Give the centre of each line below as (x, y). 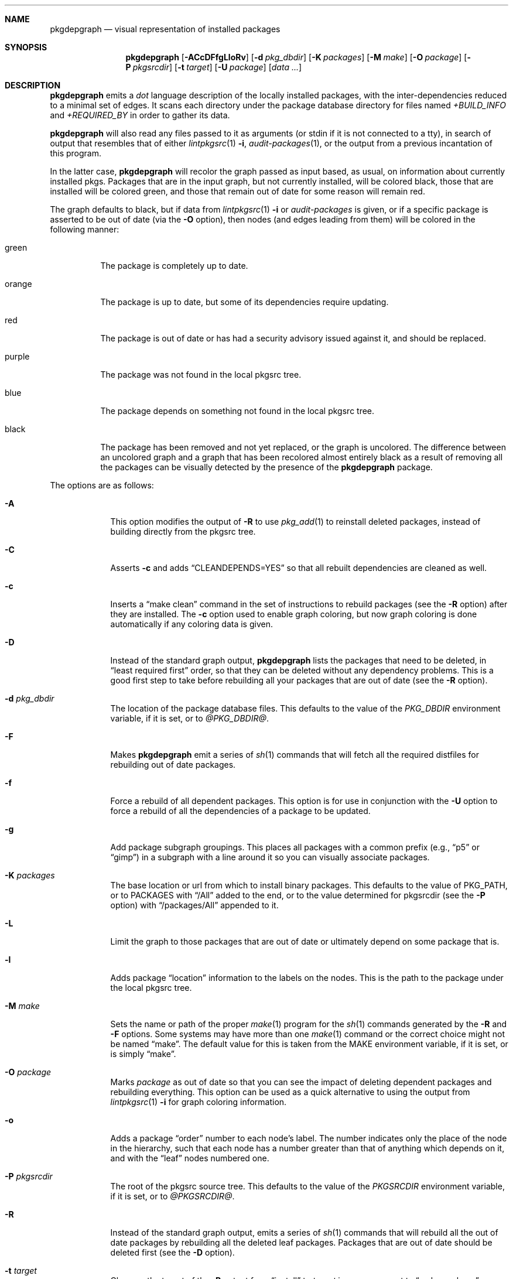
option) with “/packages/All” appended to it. (194, 905)
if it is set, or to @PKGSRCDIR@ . (172, 1196)
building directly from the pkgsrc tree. (183, 531)
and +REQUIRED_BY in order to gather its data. (140, 115)
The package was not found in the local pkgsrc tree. (201, 375)
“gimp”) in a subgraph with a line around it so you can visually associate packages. (270, 857)
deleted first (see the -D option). (172, 1252)
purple (17, 356)
